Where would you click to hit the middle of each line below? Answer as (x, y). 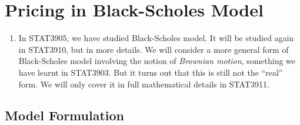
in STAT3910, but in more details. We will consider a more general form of (154, 49)
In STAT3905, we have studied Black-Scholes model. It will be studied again (156, 38)
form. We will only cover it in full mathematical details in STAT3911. (144, 84)
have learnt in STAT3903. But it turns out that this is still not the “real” (151, 72)
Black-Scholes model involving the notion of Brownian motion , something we (157, 61)
